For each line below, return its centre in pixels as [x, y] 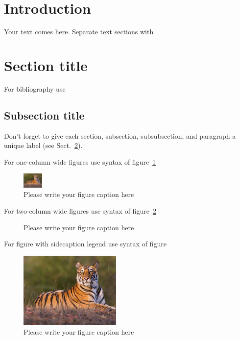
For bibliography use [35, 88]
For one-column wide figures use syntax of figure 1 [80, 161]
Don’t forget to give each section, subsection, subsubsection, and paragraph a [120, 135]
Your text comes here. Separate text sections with [79, 32]
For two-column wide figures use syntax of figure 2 [80, 210]
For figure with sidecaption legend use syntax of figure [85, 244]
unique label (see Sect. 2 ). [43, 145]
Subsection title [44, 115]
